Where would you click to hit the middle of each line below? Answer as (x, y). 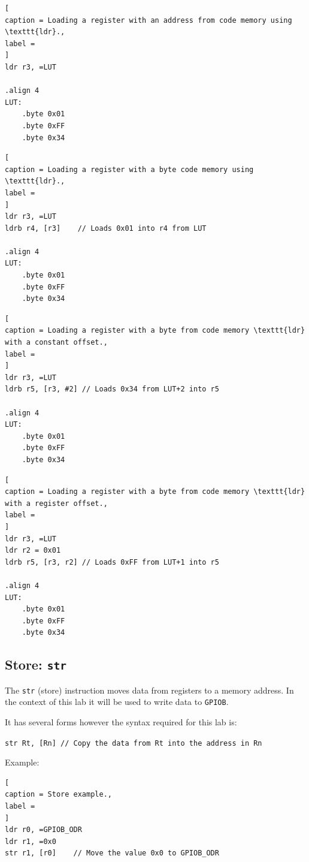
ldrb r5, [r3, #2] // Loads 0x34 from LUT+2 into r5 (112, 389)
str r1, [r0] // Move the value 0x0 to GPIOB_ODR (112, 853)
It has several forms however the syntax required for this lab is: (121, 721)
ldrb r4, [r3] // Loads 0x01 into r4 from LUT (106, 228)
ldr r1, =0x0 (31, 841)
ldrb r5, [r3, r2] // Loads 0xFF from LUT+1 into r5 (112, 562)
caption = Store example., (58, 795)
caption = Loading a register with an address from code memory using (149, 20)
